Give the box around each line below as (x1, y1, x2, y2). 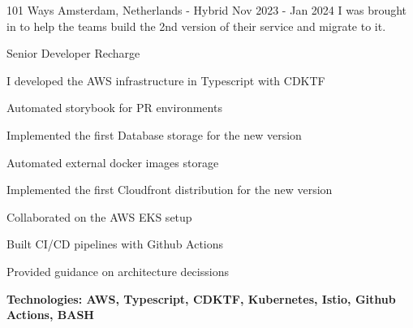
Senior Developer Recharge (6, 45, 140, 62)
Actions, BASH (6, 306, 94, 323)
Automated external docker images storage (6, 153, 219, 170)
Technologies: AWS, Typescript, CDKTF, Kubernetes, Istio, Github (6, 290, 396, 307)
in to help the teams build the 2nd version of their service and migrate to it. (6, 17, 386, 34)
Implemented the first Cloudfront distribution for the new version (6, 181, 333, 198)
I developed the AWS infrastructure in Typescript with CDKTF (6, 71, 325, 88)
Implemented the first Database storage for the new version (6, 126, 302, 143)
